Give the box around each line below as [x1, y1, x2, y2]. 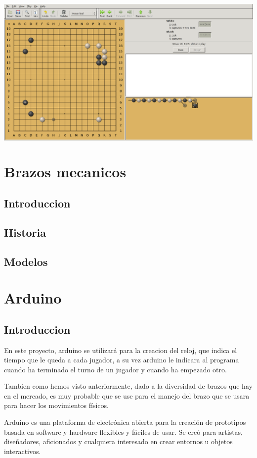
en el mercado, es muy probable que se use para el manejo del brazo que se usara [4, 390, 250, 401]
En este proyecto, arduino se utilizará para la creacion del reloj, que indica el [4, 345, 237, 355]
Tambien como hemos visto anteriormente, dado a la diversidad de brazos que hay [4, 381, 253, 391]
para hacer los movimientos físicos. [4, 400, 109, 410]
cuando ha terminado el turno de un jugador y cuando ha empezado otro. [4, 364, 227, 374]
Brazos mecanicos [4, 161, 127, 182]
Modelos [4, 254, 48, 269]
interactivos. [4, 446, 41, 456]
